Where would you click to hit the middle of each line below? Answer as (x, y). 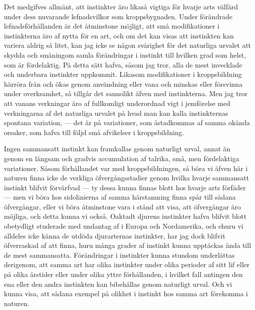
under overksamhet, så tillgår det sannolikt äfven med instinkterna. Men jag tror (126, 93)
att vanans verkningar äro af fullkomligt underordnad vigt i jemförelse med (117, 103)
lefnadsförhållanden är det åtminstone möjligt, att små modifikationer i (112, 26)
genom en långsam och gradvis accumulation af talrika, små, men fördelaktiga (122, 158)
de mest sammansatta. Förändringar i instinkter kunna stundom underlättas (119, 255)
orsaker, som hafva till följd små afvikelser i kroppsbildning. (94, 132)
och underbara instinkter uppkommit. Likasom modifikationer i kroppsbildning (123, 74)
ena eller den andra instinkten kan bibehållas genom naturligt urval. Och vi (118, 284)
